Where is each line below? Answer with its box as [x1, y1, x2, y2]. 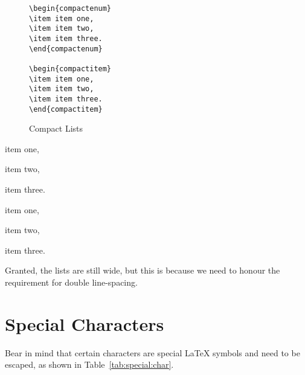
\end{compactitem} [29, 104, 103, 114]
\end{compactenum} [29, 44, 103, 53]
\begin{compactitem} [29, 64, 112, 73]
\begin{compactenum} [29, 4, 112, 13]
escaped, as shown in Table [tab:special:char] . [5, 358, 174, 371]
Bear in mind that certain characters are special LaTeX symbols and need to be [5, 346, 300, 359]
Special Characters [5, 311, 164, 336]
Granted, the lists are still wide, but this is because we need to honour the [5, 264, 280, 277]
